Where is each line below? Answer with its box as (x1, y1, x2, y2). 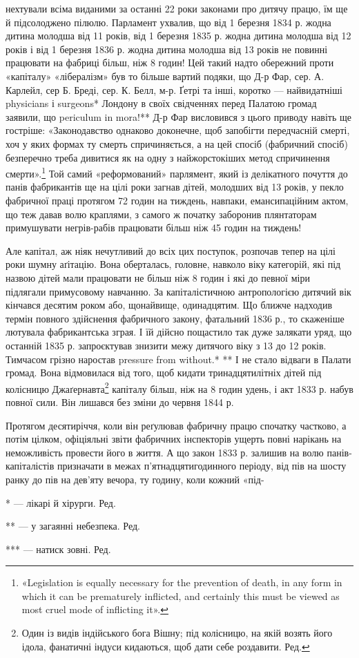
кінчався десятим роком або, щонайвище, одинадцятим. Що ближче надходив (6, 298, 333, 312)
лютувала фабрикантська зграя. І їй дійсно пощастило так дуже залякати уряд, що (6, 325, 352, 339)
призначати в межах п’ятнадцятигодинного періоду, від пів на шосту (57, 458, 347, 473)
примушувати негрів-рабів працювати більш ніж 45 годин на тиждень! (6, 220, 302, 235)
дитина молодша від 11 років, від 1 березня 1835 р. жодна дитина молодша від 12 (6, 28, 351, 43)
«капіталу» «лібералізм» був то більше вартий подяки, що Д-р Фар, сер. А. (6, 68, 324, 83)
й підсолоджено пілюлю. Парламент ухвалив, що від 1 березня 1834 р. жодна (6, 14, 331, 29)
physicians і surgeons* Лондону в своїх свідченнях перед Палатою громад (6, 96, 317, 110)
